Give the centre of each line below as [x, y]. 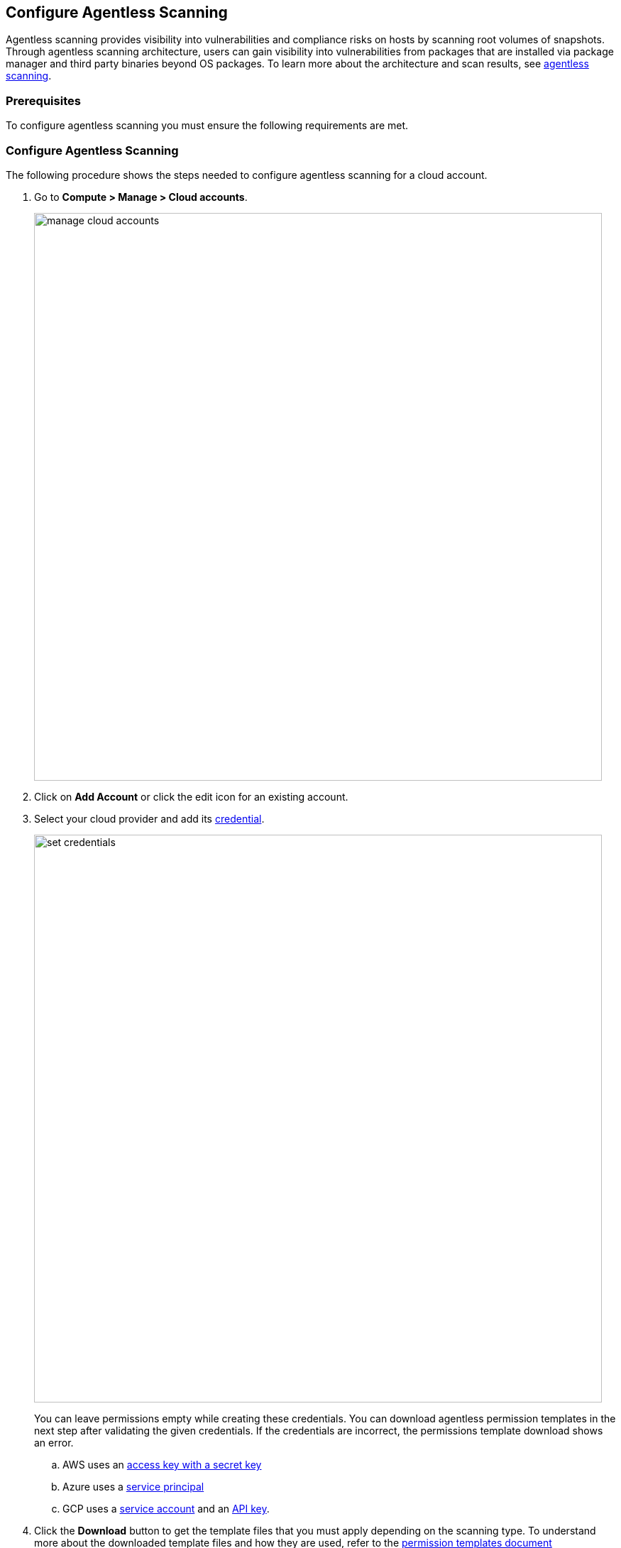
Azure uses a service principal [133, 1486]
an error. [54, 1442]
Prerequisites [43, 100]
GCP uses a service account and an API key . [166, 1508]
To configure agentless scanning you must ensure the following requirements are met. [207, 126]
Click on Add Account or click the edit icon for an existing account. [191, 796]
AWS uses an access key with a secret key [162, 1464]
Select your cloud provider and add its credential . [149, 818]
